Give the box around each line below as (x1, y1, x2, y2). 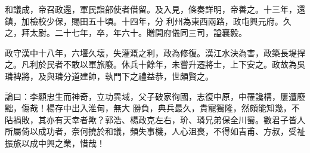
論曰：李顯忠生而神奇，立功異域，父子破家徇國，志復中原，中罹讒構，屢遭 (5, 90, 297, 102)
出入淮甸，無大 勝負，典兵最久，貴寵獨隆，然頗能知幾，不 (71, 102, 300, 114)
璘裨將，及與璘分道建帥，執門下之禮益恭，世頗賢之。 (5, 69, 213, 82)
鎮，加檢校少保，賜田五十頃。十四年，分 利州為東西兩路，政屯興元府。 (5, 14, 283, 27)
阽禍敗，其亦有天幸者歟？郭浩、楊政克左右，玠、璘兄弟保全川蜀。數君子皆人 (5, 113, 305, 126)
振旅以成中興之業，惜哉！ (5, 136, 105, 149)
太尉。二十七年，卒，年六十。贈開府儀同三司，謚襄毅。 (29, 26, 247, 39)
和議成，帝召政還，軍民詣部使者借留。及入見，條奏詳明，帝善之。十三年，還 (5, 3, 305, 15)
